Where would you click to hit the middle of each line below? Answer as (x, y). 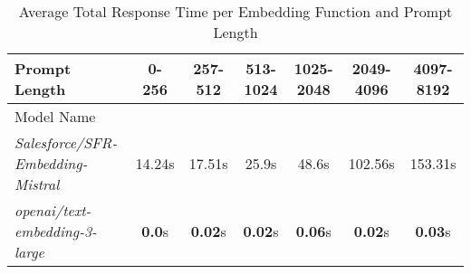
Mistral (37, 184)
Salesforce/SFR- (66, 142)
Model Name (55, 116)
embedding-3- (56, 231)
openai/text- (53, 210)
